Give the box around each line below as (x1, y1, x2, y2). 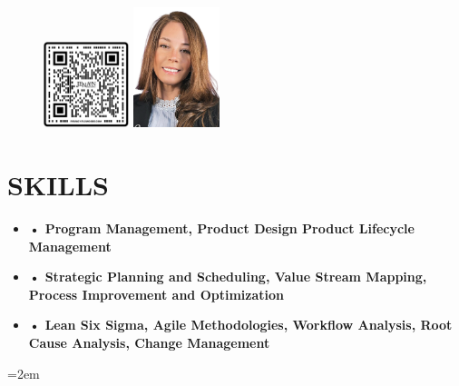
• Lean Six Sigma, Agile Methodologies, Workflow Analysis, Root (28, 315, 453, 334)
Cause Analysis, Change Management (28, 332, 270, 351)
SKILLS (7, 166, 109, 203)
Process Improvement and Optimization (28, 284, 284, 303)
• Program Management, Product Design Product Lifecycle (28, 219, 415, 237)
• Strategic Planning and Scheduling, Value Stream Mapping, (28, 267, 427, 286)
